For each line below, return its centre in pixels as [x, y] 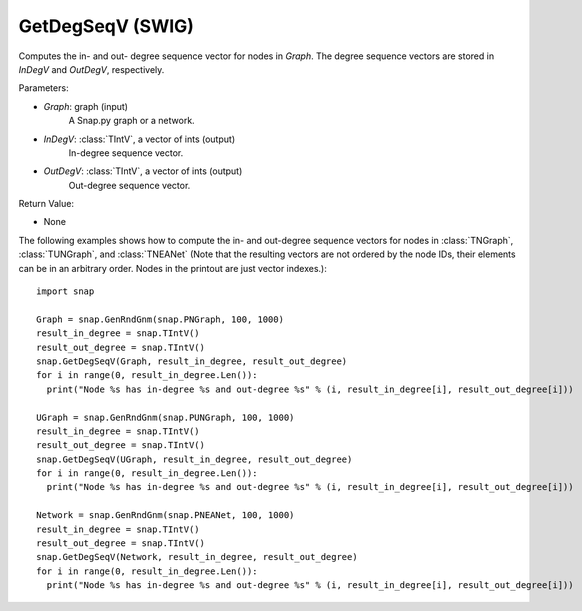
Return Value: [46, 204]
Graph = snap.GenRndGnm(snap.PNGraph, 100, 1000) [160, 319]
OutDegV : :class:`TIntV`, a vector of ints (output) [143, 171]
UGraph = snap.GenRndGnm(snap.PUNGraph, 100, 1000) [165, 417]
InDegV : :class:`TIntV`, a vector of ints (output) [139, 139]
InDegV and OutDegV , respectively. [91, 69]
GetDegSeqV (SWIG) [106, 26]
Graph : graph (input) [86, 106]
